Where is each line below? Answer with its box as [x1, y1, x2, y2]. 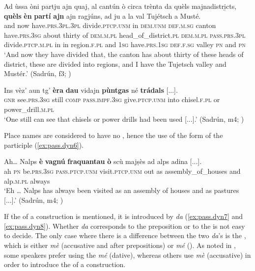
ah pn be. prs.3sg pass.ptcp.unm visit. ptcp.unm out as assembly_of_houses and [4, 165, 241, 176]
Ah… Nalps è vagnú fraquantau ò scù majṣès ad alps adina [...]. [4, 156, 202, 166]
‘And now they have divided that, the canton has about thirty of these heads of [4, 49, 244, 59]
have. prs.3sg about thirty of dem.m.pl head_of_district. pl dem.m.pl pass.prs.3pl [4, 29, 246, 40]
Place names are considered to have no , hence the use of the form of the [4, 130, 223, 140]
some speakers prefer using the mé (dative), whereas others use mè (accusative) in [4, 249, 251, 260]
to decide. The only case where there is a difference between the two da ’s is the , [4, 230, 246, 241]
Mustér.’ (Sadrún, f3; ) [4, 68, 71, 79]
